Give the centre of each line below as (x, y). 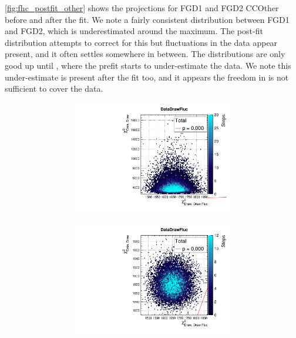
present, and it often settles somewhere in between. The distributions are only (145, 54)
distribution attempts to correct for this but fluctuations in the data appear (141, 42)
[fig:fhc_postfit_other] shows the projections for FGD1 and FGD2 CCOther (142, 8)
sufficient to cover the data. (54, 88)
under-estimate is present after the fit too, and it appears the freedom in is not (147, 77)
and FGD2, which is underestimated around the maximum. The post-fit (134, 31)
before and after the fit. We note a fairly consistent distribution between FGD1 (147, 19)
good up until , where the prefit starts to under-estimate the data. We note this (148, 65)
